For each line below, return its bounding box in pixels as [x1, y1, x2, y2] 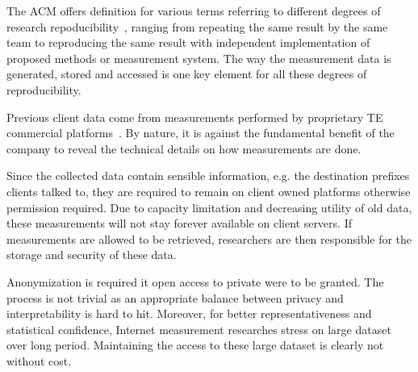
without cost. [6, 352, 72, 369]
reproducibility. [6, 81, 82, 98]
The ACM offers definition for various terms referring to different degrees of [6, 2, 381, 19]
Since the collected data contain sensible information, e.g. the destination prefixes [6, 167, 410, 184]
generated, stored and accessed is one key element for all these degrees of [6, 65, 367, 82]
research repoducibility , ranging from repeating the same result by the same [6, 18, 388, 35]
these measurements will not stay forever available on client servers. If [6, 215, 352, 232]
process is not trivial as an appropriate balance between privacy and [6, 289, 344, 306]
